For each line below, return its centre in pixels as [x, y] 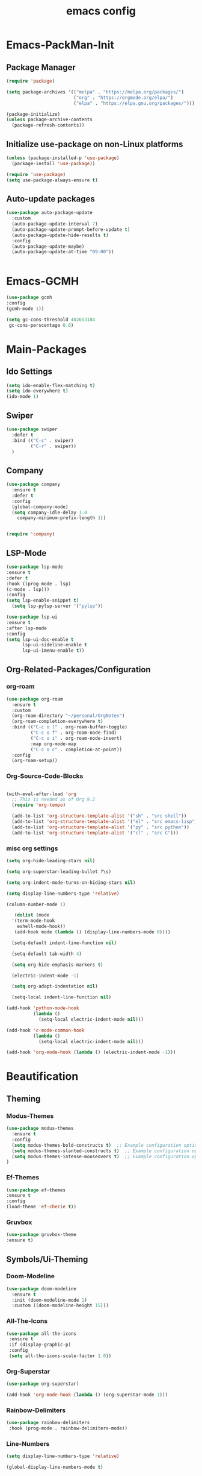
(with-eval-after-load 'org [41, 794]
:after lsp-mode [26, 628]
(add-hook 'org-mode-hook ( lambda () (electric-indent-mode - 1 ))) [91, 1052]
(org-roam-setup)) [35, 761]
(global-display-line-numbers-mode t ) [55, 1467]
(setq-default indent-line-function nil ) [64, 943]
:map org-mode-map [54, 744]
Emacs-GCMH [43, 281]
